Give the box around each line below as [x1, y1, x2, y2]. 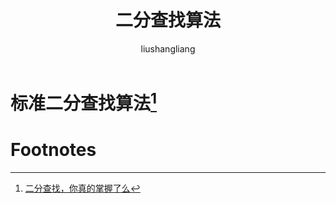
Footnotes [10, 139, 97, 161]
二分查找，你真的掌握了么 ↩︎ [24, 182, 141, 195]
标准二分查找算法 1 [10, 88, 158, 115]
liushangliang [140, 42, 196, 55]
